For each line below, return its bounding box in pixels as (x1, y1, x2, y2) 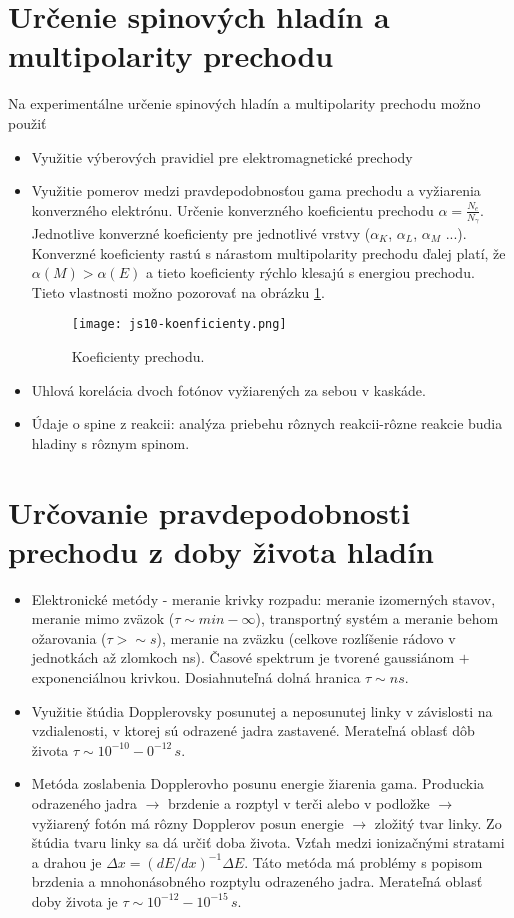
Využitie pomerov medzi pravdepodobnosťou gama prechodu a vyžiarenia (31, 180, 481, 201)
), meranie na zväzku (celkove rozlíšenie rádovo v (156, 627, 456, 648)
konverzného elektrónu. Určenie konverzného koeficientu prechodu (31, 199, 434, 220)
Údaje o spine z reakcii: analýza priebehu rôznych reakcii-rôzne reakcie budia (31, 413, 503, 434)
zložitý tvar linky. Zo (374, 812, 502, 833)
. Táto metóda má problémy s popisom (244, 851, 483, 872)
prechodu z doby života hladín (8, 530, 434, 571)
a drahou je (31, 851, 102, 872)
